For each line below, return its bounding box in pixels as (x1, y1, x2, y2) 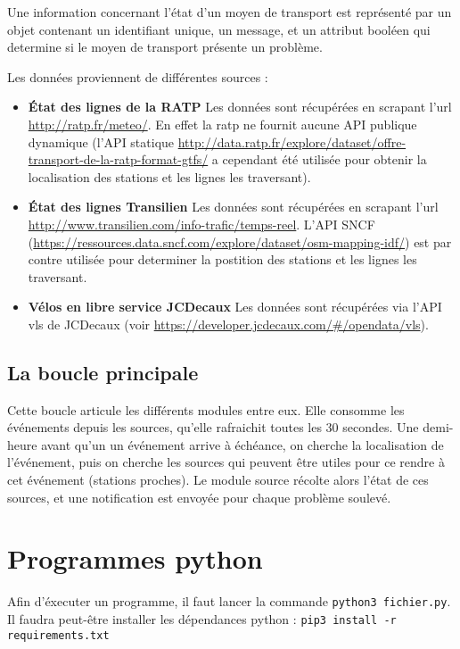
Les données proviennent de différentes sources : (7, 67, 268, 86)
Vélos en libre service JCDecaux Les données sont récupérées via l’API (28, 297, 442, 316)
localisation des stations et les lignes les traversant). (28, 167, 311, 186)
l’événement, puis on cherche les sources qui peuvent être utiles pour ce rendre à (7, 453, 445, 471)
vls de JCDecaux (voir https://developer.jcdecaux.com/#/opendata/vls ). (28, 314, 429, 333)
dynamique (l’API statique (28, 132, 175, 151)
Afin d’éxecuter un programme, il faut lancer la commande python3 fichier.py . (7, 592, 451, 611)
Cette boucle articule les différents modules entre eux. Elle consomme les (7, 400, 405, 419)
